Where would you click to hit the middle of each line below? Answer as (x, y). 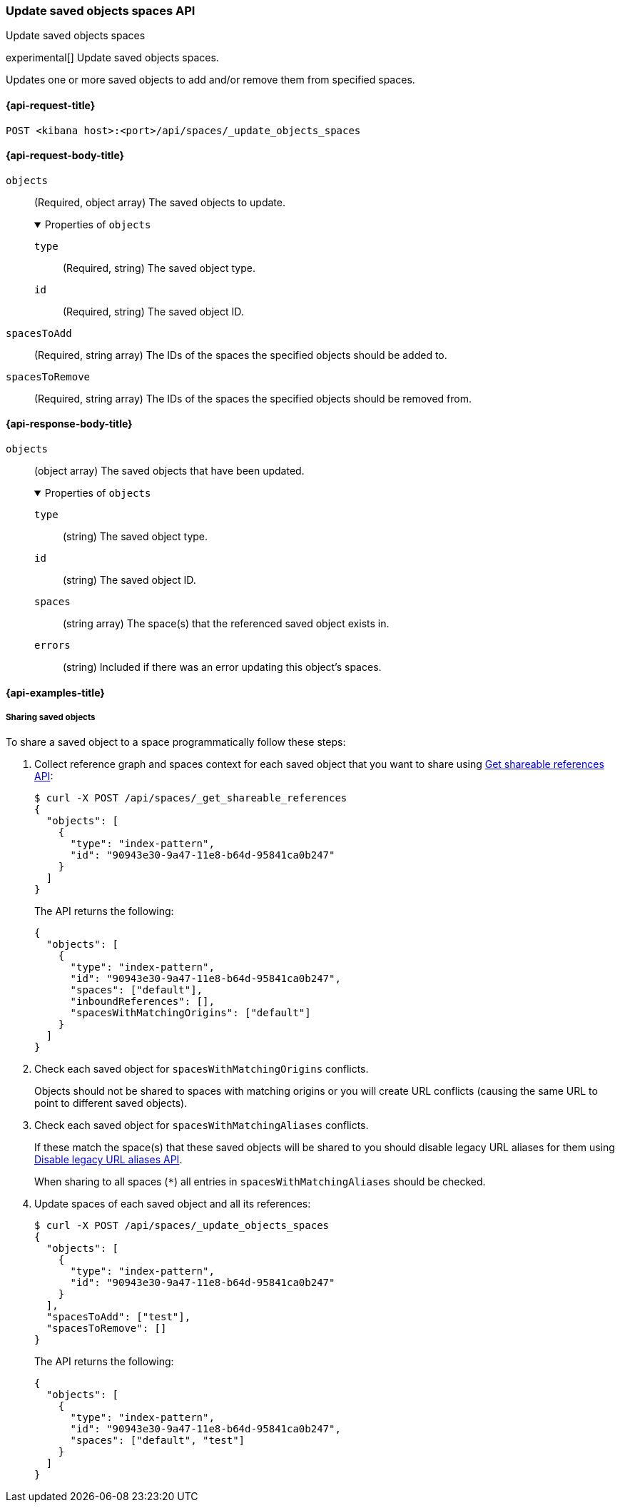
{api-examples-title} (55, 692)
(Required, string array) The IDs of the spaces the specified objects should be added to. (241, 355)
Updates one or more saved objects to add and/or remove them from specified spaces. (210, 80)
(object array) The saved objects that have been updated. (169, 471)
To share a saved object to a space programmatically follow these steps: (176, 742)
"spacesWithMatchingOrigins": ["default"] (190, 1013)
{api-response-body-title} (69, 424)
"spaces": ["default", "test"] (158, 1441)
